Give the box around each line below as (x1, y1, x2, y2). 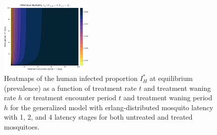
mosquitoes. (4, 122, 40, 132)
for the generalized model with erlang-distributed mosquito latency (10, 102, 214, 112)
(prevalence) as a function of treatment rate (4, 82, 137, 93)
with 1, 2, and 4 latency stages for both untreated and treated (4, 112, 193, 122)
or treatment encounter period (24, 92, 116, 103)
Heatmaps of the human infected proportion (4, 73, 138, 83)
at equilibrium (150, 73, 193, 83)
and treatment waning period (123, 92, 213, 103)
